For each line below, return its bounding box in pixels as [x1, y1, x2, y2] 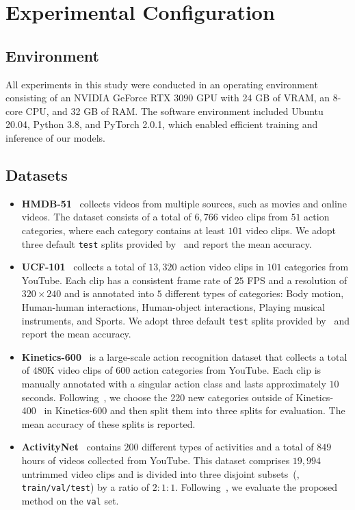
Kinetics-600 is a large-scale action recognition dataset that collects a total [21, 349, 347, 364]
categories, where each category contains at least [21, 222, 225, 237]
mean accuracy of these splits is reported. [21, 416, 196, 431]
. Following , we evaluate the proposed [175, 480, 337, 494]
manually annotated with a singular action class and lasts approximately [21, 377, 326, 390]
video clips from [221, 209, 288, 224]
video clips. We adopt [246, 222, 337, 237]
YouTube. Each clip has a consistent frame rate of [21, 272, 231, 287]
